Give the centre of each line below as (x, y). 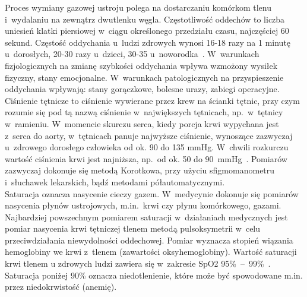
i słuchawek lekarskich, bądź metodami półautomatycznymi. (115, 181)
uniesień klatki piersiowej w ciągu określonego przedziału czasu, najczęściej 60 (147, 31)
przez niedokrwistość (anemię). (61, 287)
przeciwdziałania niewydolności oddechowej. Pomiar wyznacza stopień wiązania (149, 240)
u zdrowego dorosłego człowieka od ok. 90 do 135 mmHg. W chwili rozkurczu (147, 147)
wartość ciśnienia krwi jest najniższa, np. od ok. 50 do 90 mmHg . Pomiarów (146, 158)
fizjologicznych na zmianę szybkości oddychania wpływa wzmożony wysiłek (141, 65)
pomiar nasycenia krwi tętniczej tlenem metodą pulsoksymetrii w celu (133, 228)
